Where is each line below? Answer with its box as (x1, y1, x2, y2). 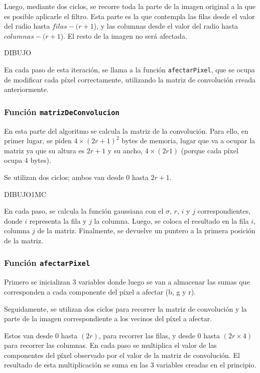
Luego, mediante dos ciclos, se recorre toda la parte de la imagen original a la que (4, 1, 256, 11)
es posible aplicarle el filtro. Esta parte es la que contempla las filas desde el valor (4, 11, 255, 21)
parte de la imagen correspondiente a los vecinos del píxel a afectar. (4, 313, 212, 324)
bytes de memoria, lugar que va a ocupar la (121, 135, 255, 146)
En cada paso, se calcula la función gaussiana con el (4, 206, 164, 216)
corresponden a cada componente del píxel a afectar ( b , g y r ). (4, 286, 196, 297)
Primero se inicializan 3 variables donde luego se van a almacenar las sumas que (4, 276, 250, 287)
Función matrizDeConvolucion (4, 105, 119, 118)
